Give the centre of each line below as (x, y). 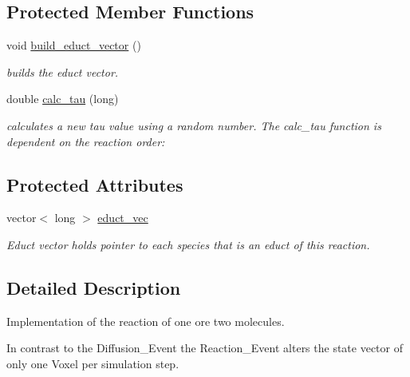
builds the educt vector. (63, 71)
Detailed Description (94, 287)
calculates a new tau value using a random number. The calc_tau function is (194, 125)
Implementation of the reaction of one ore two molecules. (146, 321)
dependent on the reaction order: (86, 141)
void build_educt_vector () (74, 45)
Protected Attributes (95, 184)
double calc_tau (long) (63, 99)
